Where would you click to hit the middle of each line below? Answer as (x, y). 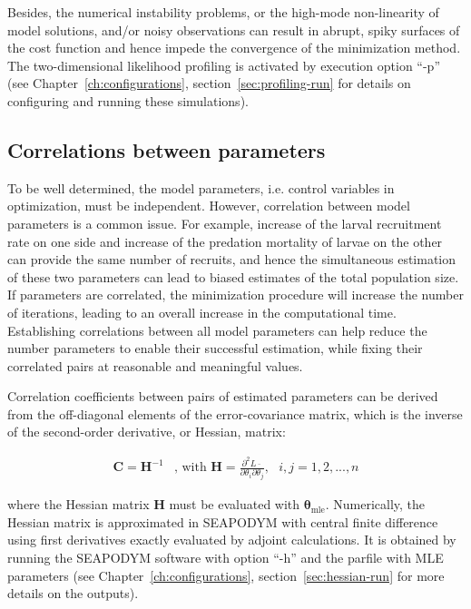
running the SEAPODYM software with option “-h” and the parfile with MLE (226, 557)
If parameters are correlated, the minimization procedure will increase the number (235, 295)
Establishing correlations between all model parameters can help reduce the (217, 330)
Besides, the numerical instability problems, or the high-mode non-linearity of (223, 12)
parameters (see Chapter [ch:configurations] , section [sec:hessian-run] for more (226, 575)
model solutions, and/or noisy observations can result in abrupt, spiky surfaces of (234, 29)
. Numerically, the (375, 504)
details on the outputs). (73, 593)
